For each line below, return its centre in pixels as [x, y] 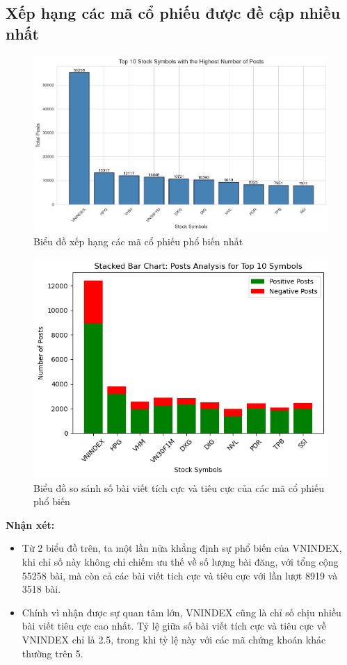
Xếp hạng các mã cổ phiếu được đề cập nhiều [173, 13]
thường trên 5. [53, 653]
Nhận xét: [30, 524]
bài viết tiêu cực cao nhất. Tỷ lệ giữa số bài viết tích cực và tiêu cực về [174, 626]
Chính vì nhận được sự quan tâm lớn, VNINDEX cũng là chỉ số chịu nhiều [181, 612]
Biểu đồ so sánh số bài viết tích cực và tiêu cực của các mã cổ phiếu [179, 487]
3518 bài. [41, 589]
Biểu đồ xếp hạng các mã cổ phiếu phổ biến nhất [138, 241]
